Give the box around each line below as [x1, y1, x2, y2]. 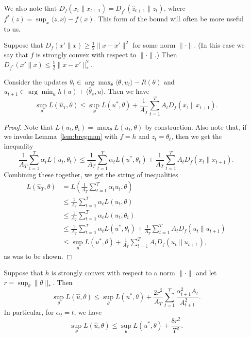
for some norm [132, 40, 176, 50]
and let [196, 267, 217, 277]
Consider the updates [4, 76, 67, 86]
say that [4, 50, 28, 60]
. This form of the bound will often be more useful [94, 14, 244, 23]
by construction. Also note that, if [145, 121, 247, 132]
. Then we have [103, 86, 150, 96]
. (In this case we [194, 40, 245, 50]
